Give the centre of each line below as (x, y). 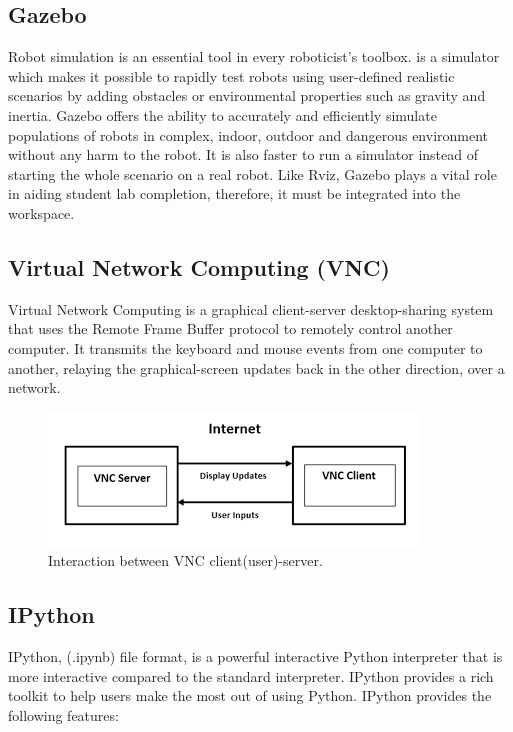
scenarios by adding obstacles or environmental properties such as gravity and (247, 95)
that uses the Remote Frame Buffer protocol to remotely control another (230, 328)
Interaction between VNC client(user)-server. (185, 560)
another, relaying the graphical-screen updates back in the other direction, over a (256, 367)
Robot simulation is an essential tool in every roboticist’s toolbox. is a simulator (254, 56)
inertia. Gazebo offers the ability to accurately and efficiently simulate (222, 114)
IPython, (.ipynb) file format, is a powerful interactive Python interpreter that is (255, 656)
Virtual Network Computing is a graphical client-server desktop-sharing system (251, 308)
